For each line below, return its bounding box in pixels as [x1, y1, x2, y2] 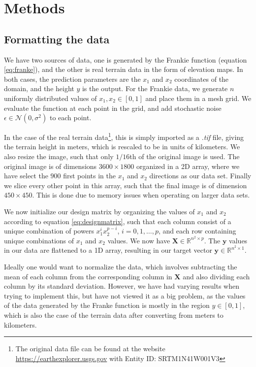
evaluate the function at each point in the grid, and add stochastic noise [4, 102, 222, 113]
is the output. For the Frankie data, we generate [82, 83, 228, 94]
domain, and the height [4, 83, 74, 94]
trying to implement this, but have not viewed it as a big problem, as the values [4, 290, 246, 300]
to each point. [49, 112, 92, 123]
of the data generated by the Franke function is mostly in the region [4, 300, 210, 310]
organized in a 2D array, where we [136, 161, 240, 171]
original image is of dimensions [4, 161, 97, 171]
